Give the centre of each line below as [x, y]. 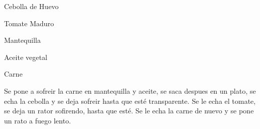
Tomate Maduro [29, 23]
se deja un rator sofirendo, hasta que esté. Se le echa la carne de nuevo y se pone [129, 111]
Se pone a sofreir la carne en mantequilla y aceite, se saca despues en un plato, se [130, 90]
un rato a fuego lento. [38, 120]
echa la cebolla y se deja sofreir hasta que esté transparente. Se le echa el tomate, [130, 101]
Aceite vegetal [26, 57]
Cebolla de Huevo [32, 6]
